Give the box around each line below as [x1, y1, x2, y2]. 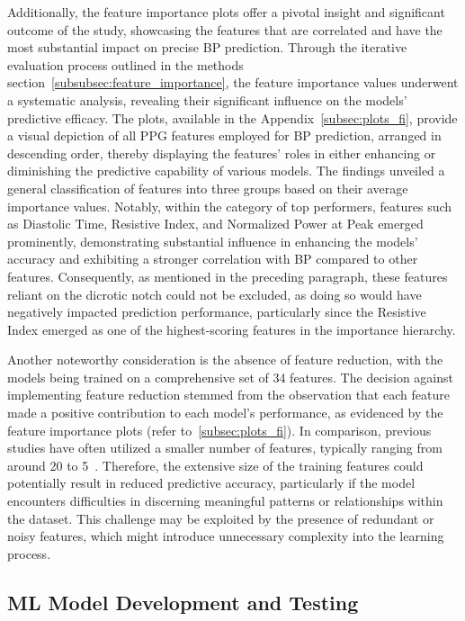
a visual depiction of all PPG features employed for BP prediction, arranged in [7, 126, 442, 145]
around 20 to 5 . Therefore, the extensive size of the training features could [7, 455, 424, 474]
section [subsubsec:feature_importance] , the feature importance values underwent [7, 73, 459, 92]
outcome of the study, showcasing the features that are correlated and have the [7, 20, 443, 39]
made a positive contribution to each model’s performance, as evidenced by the [7, 403, 443, 422]
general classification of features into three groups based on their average [7, 178, 408, 197]
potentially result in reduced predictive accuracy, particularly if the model [7, 473, 416, 492]
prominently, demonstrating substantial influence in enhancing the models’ [7, 231, 418, 250]
